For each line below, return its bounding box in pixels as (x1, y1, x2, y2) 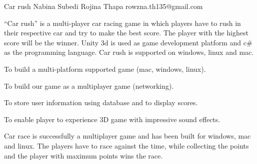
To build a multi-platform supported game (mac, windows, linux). (4, 63, 206, 74)
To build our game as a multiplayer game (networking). (4, 80, 174, 91)
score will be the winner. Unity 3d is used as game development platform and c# (4, 37, 252, 47)
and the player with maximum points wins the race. (4, 150, 163, 161)
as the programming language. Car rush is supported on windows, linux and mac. (4, 47, 254, 57)
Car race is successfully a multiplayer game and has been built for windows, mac (4, 131, 251, 141)
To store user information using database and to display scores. (4, 97, 198, 108)
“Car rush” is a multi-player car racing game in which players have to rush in (4, 17, 241, 28)
